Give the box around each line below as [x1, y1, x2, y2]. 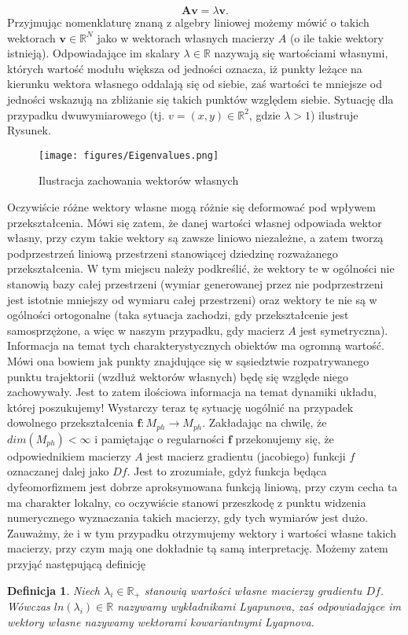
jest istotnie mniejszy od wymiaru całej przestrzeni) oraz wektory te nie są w [7, 291, 377, 307]
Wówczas [7, 597, 50, 614]
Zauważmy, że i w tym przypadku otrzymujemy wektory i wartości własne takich [7, 524, 396, 541]
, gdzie [248, 106, 281, 123]
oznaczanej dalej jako [7, 463, 109, 479]
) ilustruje [310, 106, 358, 123]
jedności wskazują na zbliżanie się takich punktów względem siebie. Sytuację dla [7, 90, 394, 107]
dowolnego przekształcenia [7, 414, 134, 431]
